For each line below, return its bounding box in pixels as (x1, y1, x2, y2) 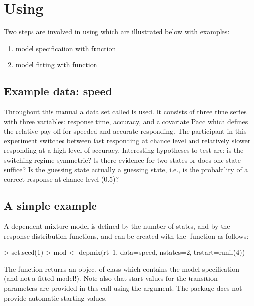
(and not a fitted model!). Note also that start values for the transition (4, 273, 218, 283)
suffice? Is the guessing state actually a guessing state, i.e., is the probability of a (4, 164, 248, 174)
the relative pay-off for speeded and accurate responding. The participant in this (4, 126, 247, 136)
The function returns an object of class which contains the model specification (4, 263, 240, 274)
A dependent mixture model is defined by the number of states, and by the (4, 221, 230, 231)
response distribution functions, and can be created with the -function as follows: (4, 230, 249, 241)
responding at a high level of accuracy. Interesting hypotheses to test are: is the (4, 145, 244, 155)
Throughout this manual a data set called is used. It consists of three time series (4, 107, 247, 117)
